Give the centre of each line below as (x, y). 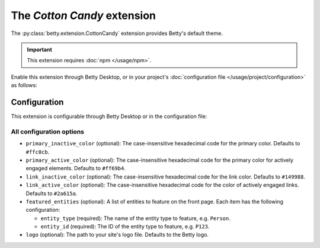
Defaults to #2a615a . (52, 193)
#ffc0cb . (38, 152)
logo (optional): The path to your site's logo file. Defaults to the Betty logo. (117, 235)
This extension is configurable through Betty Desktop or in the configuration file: (109, 116)
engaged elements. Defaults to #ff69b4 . (76, 168)
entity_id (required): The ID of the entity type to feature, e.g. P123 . (125, 227)
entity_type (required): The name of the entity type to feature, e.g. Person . (136, 218)
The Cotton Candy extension (84, 15)
